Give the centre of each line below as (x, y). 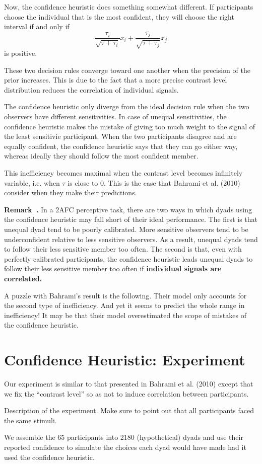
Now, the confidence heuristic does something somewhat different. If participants (129, 7)
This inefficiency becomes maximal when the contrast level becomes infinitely (123, 172)
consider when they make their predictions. (71, 192)
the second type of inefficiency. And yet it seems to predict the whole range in (124, 305)
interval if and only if (37, 26)
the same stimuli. (30, 420)
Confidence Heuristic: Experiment (125, 360)
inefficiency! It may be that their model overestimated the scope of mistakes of (125, 315)
